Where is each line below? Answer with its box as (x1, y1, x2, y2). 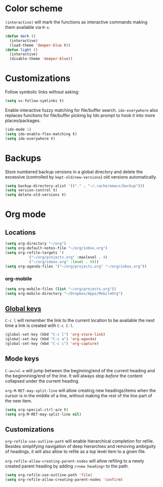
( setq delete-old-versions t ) (5, 192, 67, 198)
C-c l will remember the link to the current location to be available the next (5, 318, 155, 324)
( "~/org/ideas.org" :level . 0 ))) (29, 259, 99, 264)
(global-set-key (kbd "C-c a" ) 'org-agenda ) (5, 337, 97, 342)
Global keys (5, 304, 41, 313)
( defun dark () (5, 34, 36, 39)
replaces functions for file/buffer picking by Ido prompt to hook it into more (5, 113, 156, 118)
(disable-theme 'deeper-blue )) (9, 57, 73, 61)
